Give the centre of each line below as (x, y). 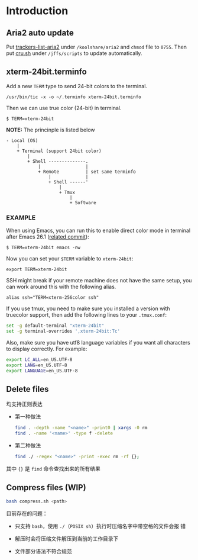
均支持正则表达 (24, 404)
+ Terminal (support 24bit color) (59, 151)
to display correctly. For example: (47, 349)
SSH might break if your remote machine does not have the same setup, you (99, 281)
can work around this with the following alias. (61, 287)
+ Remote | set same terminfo (87, 172)
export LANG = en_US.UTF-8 (37, 365)
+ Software (83, 202)
